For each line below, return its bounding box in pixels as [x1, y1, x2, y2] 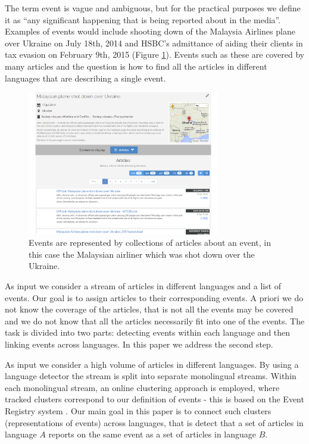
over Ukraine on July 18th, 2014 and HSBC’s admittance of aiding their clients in [5, 36, 303, 49]
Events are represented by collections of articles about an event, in [29, 236, 271, 249]
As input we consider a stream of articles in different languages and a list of [5, 280, 282, 292]
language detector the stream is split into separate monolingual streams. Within [5, 370, 296, 382]
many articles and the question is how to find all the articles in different [5, 60, 267, 72]
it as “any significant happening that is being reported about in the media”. [5, 13, 281, 26]
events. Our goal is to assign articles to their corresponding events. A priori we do [5, 291, 304, 304]
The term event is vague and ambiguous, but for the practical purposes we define [5, 2, 301, 14]
